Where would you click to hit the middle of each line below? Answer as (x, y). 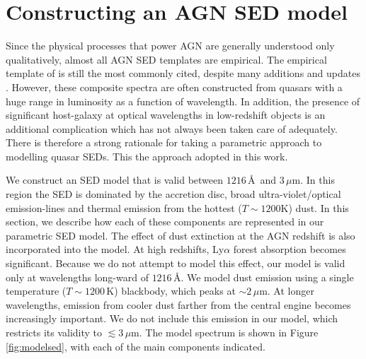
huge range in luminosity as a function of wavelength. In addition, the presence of (183, 101)
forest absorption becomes (290, 249)
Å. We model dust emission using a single (263, 277)
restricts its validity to (54, 332)
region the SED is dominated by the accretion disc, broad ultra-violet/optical (173, 194)
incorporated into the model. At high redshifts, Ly (115, 249)
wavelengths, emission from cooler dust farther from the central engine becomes (178, 304)
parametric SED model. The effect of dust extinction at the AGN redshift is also (181, 235)
